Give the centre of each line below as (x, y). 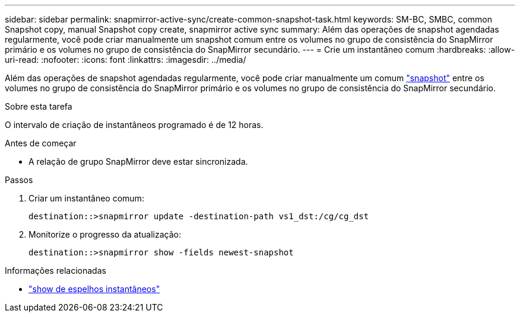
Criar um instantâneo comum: (86, 198)
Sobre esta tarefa (39, 106)
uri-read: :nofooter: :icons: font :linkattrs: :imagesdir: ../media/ (126, 60)
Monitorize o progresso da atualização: (105, 234)
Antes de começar (41, 143)
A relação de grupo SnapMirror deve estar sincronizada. (138, 161)
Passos (19, 180)
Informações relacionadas (56, 270)
